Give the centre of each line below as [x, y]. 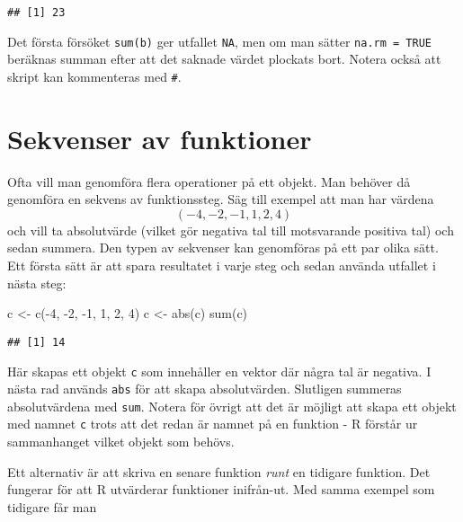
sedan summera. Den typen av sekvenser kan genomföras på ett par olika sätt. [223, 248]
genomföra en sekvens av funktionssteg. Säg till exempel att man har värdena [221, 199]
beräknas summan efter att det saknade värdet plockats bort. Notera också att [224, 59]
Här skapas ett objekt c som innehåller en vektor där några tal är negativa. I [219, 371]
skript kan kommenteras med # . [94, 76]
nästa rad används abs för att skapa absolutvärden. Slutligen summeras [205, 389]
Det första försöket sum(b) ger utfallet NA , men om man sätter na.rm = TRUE [219, 41]
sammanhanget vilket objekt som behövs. [121, 442]
